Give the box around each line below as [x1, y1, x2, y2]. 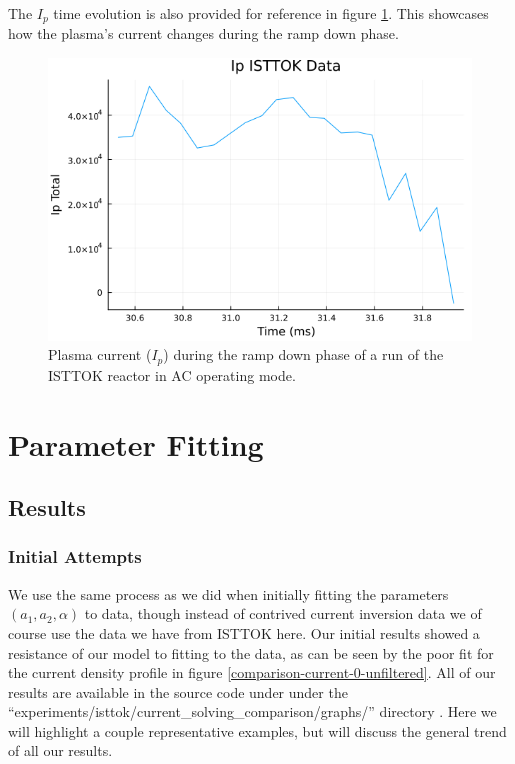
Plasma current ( [48, 344, 152, 365]
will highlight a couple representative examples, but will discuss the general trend [8, 720, 507, 741]
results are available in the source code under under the [8, 681, 348, 702]
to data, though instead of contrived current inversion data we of [84, 603, 482, 624]
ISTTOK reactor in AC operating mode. [48, 364, 296, 385]
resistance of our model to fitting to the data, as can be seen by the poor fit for [8, 642, 494, 663]
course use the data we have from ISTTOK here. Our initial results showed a [8, 622, 480, 643]
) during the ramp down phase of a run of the [163, 344, 444, 365]
